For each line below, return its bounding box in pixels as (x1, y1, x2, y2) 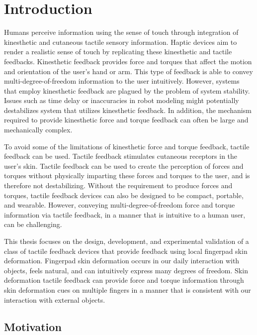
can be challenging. (4, 219, 62, 229)
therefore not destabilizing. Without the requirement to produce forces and (4, 180, 233, 191)
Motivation (4, 319, 62, 334)
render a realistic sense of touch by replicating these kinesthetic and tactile (4, 46, 232, 57)
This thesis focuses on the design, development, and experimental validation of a (4, 236, 249, 246)
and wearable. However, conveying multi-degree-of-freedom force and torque (4, 200, 235, 210)
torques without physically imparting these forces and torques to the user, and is (4, 170, 250, 181)
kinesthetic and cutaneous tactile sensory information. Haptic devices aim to (4, 36, 237, 47)
